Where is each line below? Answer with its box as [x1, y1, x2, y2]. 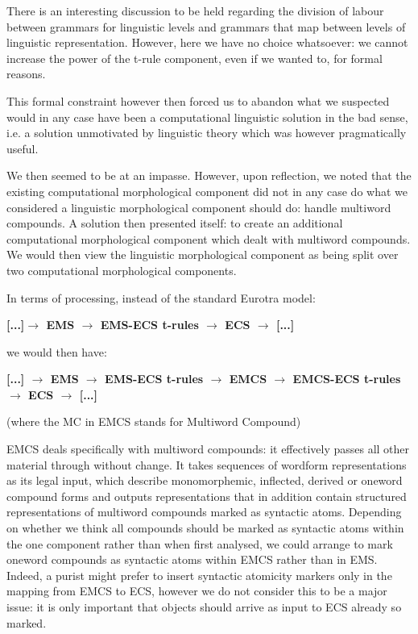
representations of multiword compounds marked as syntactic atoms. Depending [6, 503, 402, 520]
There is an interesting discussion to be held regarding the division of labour [6, 2, 384, 19]
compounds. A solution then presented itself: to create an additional [6, 215, 343, 231]
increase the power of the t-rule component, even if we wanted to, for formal [6, 49, 383, 66]
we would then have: [6, 343, 107, 360]
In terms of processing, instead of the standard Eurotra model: [6, 289, 316, 306]
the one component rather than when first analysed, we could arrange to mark [6, 535, 393, 552]
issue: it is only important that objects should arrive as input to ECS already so [6, 599, 402, 615]
